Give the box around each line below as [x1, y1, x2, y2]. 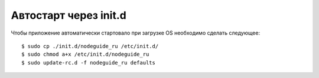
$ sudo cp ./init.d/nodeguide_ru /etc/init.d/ [21, 43, 159, 49]
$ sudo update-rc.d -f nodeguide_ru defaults [21, 59, 156, 66]
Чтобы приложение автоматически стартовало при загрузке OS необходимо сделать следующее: [11, 29, 260, 36]
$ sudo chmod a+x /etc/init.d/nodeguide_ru [21, 51, 149, 58]
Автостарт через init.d [11, 9, 126, 22]
